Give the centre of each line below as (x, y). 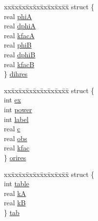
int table (17, 184)
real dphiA (20, 26)
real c (12, 129)
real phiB (18, 45)
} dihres (16, 74)
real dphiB (20, 54)
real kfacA (19, 35)
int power (18, 109)
